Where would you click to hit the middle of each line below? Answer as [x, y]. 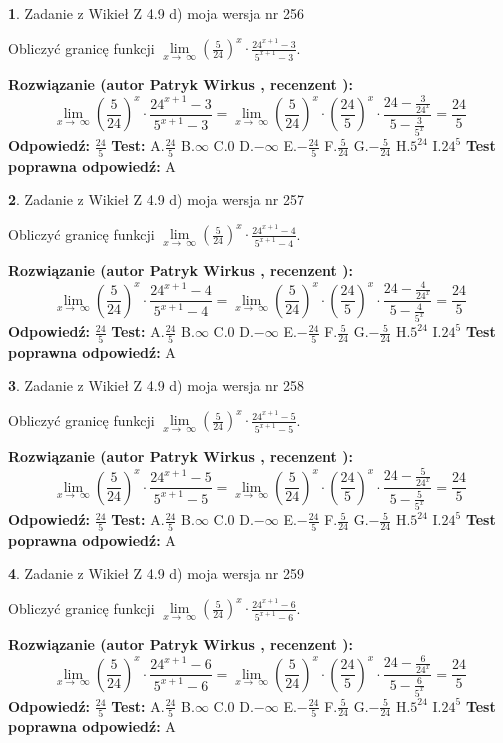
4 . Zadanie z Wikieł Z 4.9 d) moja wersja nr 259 [156, 573]
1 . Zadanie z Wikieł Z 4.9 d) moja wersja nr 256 [156, 13]
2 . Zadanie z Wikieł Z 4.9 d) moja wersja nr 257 [156, 199]
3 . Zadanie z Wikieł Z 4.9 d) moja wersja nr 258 [156, 385]
